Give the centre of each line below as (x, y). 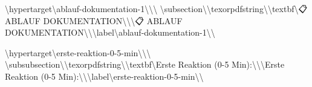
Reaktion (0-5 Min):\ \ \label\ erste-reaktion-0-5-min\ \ (104, 76)
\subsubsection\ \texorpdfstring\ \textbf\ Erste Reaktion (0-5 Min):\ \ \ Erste (145, 64)
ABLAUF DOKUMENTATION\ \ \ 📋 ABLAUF (94, 20)
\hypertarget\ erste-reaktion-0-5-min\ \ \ (78, 52)
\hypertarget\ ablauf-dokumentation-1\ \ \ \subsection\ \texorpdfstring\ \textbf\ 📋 (156, 8)
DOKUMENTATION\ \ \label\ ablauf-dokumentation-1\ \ (110, 32)
